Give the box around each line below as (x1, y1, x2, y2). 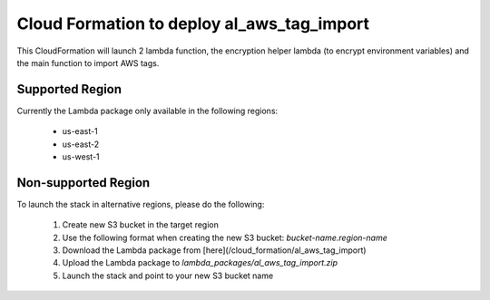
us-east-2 (62, 139, 100, 150)
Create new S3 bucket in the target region (62, 219, 220, 230)
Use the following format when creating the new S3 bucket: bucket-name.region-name (62, 232, 387, 243)
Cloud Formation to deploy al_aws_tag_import (16, 14, 370, 34)
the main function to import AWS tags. (16, 57, 160, 68)
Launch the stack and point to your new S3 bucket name (62, 270, 274, 281)
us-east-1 (62, 126, 99, 137)
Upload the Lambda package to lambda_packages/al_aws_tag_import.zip (62, 257, 338, 268)
